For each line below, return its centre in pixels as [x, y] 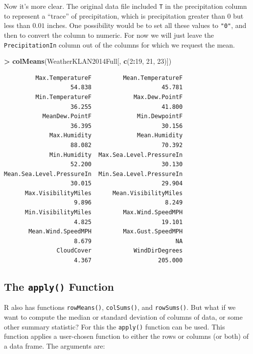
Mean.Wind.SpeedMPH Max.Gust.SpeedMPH [106, 232]
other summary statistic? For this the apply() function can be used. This [115, 326]
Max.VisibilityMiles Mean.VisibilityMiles [104, 193]
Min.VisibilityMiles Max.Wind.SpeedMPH [104, 213]
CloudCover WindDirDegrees [120, 251]
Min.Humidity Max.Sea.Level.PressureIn [116, 155]
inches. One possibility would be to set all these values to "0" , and [147, 25]
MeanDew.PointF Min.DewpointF [113, 116]
